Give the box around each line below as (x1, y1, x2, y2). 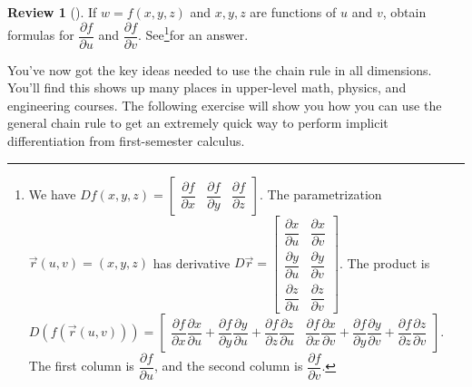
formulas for (7, 25, 74, 44)
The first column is (28, 356, 134, 375)
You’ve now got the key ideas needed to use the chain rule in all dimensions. (7, 60, 432, 79)
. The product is (339, 253, 430, 272)
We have (28, 184, 76, 203)
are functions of (250, 3, 337, 21)
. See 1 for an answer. (138, 23, 249, 44)
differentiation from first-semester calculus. (7, 131, 245, 150)
